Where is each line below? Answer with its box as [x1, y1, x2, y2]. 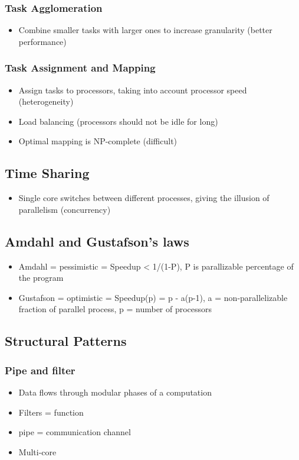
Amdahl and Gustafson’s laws [5, 232, 189, 250]
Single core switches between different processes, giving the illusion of [18, 192, 270, 204]
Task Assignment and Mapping [5, 60, 156, 75]
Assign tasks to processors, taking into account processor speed [18, 83, 247, 96]
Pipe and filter [5, 362, 75, 377]
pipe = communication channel [18, 426, 131, 438]
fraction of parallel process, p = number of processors [18, 303, 212, 315]
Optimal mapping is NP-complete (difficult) [18, 135, 178, 147]
